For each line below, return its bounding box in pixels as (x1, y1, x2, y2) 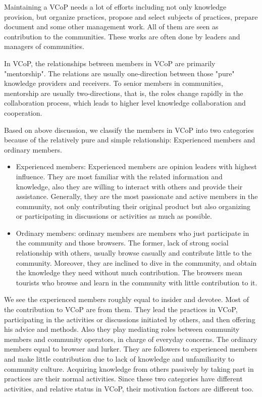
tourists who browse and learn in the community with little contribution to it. (16, 277, 257, 287)
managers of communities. (4, 41, 84, 52)
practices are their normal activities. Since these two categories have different (4, 373, 243, 384)
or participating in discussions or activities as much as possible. (16, 211, 212, 221)
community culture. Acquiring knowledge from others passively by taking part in (4, 363, 254, 374)
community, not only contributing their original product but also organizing (16, 201, 251, 211)
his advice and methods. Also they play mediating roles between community (4, 324, 240, 334)
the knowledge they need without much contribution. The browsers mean (16, 267, 242, 278)
